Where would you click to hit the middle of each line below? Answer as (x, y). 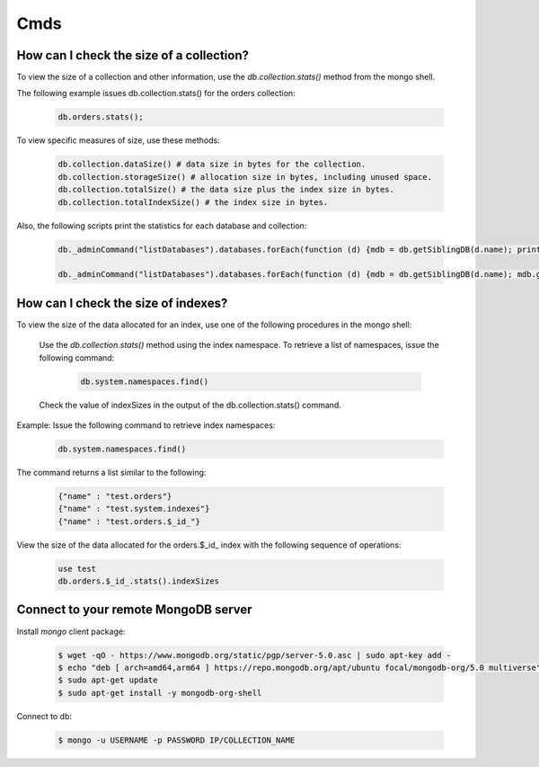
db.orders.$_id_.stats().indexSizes (139, 581)
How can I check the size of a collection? (133, 55)
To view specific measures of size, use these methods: (118, 140)
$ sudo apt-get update (108, 680)
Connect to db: (44, 716)
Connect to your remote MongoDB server (134, 610)
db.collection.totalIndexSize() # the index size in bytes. (193, 202)
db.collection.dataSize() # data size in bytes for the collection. (212, 165)
